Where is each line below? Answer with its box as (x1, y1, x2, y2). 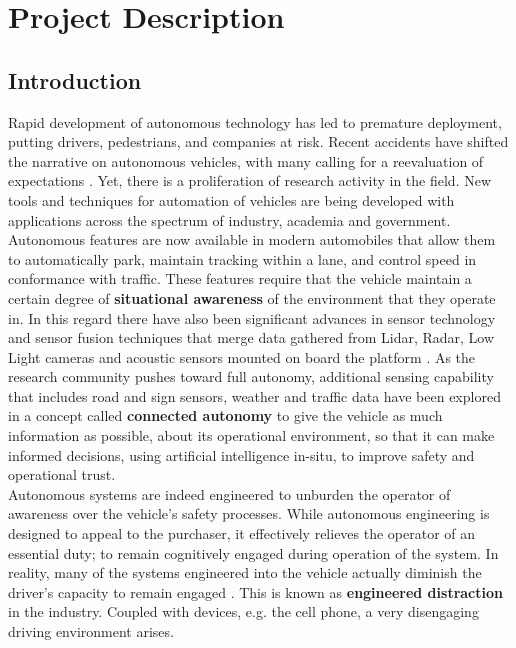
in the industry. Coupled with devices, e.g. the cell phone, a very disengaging (8, 601, 479, 622)
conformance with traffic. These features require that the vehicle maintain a (8, 268, 472, 289)
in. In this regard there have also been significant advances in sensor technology (8, 307, 496, 328)
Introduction (8, 64, 142, 95)
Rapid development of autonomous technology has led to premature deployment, (8, 111, 502, 132)
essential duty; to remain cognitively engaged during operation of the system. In (8, 542, 499, 563)
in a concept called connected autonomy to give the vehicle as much (8, 405, 443, 426)
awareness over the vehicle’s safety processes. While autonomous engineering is (8, 503, 490, 524)
